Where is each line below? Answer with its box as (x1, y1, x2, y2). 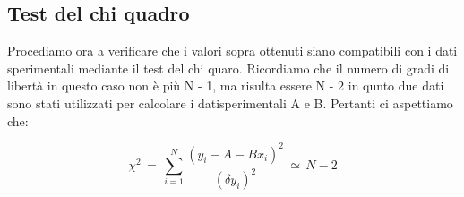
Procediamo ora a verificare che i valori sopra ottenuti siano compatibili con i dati (7, 41, 458, 60)
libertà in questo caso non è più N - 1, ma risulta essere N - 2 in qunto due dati (7, 76, 444, 95)
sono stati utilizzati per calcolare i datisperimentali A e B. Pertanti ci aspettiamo (7, 93, 453, 112)
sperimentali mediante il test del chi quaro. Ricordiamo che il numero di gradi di (7, 58, 450, 77)
